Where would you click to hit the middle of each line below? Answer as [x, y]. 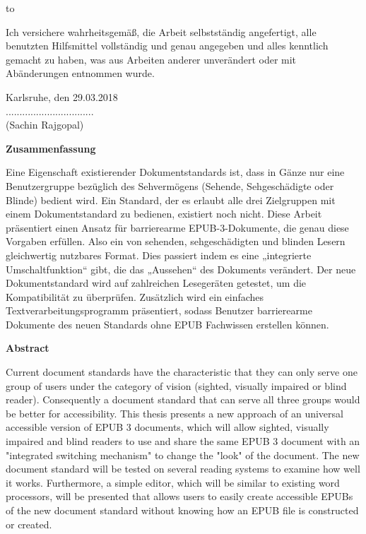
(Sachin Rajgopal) [45, 125]
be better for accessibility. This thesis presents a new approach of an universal [175, 413]
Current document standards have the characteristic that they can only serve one [182, 372]
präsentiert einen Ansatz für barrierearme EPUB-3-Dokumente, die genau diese [177, 227]
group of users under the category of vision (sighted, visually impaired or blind [176, 385]
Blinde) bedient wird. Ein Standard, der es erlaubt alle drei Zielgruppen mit [171, 200]
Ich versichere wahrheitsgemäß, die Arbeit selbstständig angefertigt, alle [161, 31]
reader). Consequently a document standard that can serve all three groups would [183, 399]
